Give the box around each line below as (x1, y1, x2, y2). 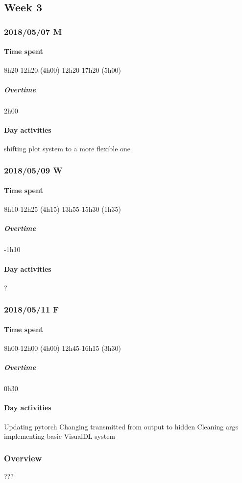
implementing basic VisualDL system (4, 431, 116, 441)
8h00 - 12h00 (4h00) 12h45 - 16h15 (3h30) (4, 342, 121, 353)
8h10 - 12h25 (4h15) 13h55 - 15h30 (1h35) (4, 204, 121, 214)
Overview (4, 452, 42, 464)
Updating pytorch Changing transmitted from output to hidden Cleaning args (4, 421, 238, 431)
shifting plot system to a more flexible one (4, 143, 131, 153)
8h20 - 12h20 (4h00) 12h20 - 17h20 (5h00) (4, 65, 121, 75)
